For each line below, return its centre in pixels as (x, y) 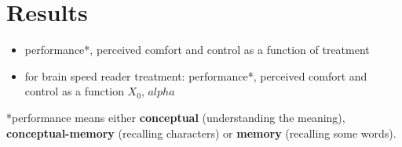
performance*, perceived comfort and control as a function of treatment (197, 50)
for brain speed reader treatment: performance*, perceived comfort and (196, 75)
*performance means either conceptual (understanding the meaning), (176, 117)
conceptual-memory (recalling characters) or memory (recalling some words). (201, 133)
